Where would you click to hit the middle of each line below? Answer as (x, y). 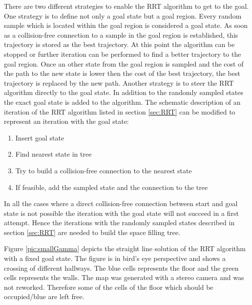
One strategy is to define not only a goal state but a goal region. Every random (123, 15)
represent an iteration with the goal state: (66, 121)
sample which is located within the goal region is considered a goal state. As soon (126, 25)
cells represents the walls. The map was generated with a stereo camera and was (124, 277)
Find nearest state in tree (53, 154)
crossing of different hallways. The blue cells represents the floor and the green (121, 268)
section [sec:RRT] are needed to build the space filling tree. (92, 232)
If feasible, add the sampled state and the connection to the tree (112, 187)
